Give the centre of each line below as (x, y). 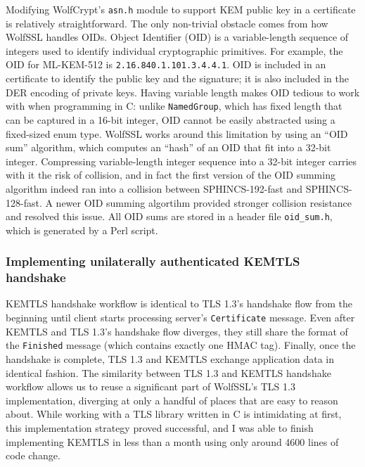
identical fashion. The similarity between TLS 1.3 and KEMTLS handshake (168, 372)
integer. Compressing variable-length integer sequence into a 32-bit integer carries (181, 161)
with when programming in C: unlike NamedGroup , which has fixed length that (174, 106)
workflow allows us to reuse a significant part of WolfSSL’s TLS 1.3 (151, 386)
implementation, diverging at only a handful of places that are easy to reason (172, 400)
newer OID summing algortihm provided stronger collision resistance (204, 202)
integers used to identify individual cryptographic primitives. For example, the (174, 50)
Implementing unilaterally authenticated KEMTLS (153, 261)
